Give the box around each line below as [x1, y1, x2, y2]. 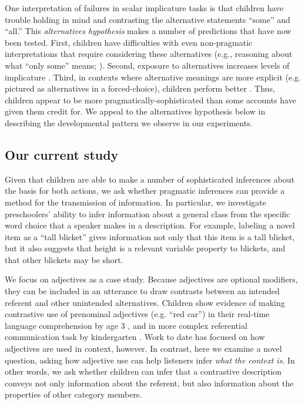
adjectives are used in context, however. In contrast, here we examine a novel [5, 342, 282, 355]
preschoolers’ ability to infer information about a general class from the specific [5, 207, 290, 220]
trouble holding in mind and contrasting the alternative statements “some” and [5, 13, 290, 25]
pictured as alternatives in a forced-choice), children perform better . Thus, [5, 82, 275, 95]
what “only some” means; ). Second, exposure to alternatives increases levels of [5, 59, 290, 71]
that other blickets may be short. [5, 253, 123, 265]
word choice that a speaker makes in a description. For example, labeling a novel [5, 219, 295, 231]
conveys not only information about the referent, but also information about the [5, 376, 294, 389]
